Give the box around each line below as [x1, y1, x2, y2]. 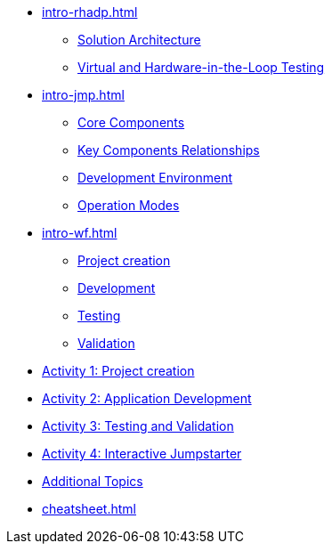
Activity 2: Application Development [42, 391, 252, 406]
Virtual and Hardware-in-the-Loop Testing [77, 60, 325, 75]
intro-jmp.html [42, 87, 125, 102]
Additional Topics [42, 474, 143, 489]
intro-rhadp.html [42, 4, 138, 20]
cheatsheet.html [42, 501, 136, 516]
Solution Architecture [77, 32, 201, 47]
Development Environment [77, 170, 233, 185]
